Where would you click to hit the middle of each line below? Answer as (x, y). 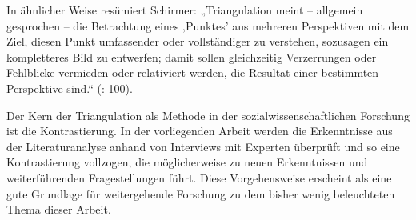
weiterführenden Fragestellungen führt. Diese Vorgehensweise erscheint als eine (199, 177)
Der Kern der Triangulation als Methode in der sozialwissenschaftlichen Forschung (208, 115)
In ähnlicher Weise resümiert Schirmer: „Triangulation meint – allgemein (185, 10)
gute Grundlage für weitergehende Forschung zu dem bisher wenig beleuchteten (201, 193)
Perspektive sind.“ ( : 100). (70, 88)
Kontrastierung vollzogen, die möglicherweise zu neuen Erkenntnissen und (187, 162)
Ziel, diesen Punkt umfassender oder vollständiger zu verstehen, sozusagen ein (198, 41)
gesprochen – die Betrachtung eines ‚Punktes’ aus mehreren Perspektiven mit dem (208, 25)
